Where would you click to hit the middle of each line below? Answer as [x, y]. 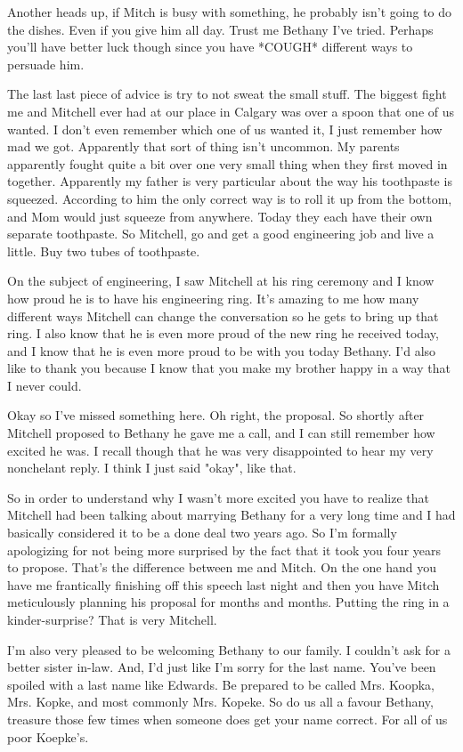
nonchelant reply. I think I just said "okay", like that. [152, 468]
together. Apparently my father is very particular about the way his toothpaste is [230, 181]
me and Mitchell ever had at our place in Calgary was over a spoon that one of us [231, 111]
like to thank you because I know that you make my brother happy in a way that [229, 368]
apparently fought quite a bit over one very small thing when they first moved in [227, 163]
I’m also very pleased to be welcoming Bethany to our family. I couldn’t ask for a [229, 649]
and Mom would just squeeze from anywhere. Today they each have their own [220, 216]
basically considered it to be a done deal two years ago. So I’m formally [202, 533]
